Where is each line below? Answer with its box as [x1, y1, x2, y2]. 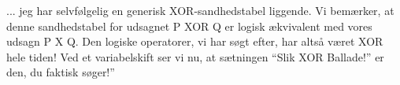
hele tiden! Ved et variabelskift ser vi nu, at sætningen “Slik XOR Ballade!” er [6, 48, 384, 65]
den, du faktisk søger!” [6, 64, 115, 80]
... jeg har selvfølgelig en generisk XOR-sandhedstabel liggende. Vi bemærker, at [6, 2, 394, 18]
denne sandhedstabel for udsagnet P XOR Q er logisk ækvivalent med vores [6, 17, 372, 34]
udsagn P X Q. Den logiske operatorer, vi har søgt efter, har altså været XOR [6, 33, 383, 50]
